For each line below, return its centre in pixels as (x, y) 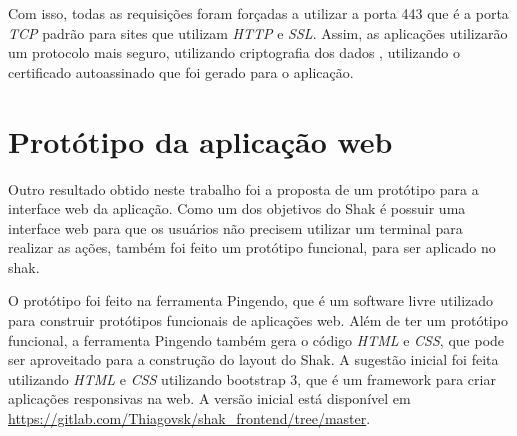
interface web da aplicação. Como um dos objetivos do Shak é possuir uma (237, 208)
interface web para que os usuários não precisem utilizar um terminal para (235, 227)
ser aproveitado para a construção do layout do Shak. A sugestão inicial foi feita (253, 359)
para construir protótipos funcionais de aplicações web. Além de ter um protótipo (258, 320)
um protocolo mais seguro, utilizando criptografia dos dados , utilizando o (234, 52)
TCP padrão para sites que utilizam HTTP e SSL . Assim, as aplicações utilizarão (258, 32)
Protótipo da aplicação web (200, 140)
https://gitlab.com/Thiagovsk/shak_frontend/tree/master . (189, 418)
